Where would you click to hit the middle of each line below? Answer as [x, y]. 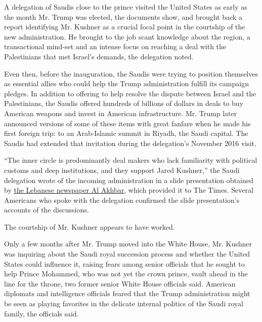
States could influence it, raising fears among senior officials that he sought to [124, 263]
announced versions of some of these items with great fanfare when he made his [127, 123]
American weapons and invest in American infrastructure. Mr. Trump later [121, 113]
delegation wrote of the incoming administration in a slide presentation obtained [129, 180]
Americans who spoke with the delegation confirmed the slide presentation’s [122, 200]
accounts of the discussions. [47, 210]
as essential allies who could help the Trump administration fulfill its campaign [126, 83]
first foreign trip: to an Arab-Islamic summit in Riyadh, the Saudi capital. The [126, 133]
